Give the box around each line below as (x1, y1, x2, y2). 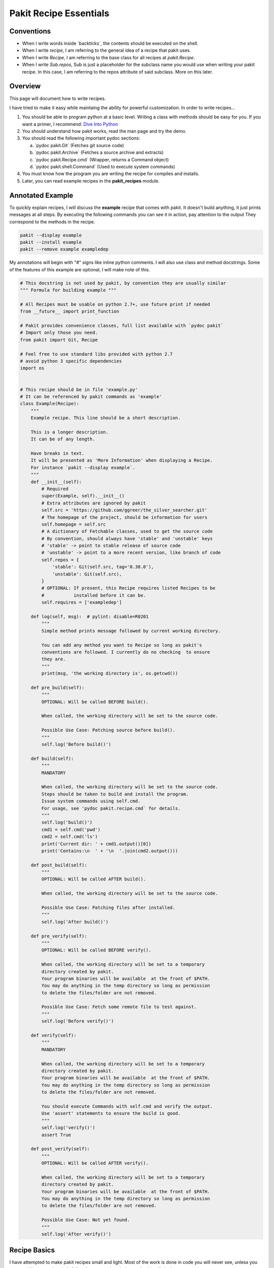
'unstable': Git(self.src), (52, 571, 122, 577)
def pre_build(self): (30, 685, 85, 690)
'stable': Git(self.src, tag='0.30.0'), (52, 564, 154, 570)
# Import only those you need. (20, 330, 98, 336)
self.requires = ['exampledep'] (41, 600, 122, 606)
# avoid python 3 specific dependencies (20, 358, 122, 364)
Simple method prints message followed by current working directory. (41, 628, 221, 633)
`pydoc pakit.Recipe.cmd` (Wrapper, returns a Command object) (35, 156, 169, 162)
